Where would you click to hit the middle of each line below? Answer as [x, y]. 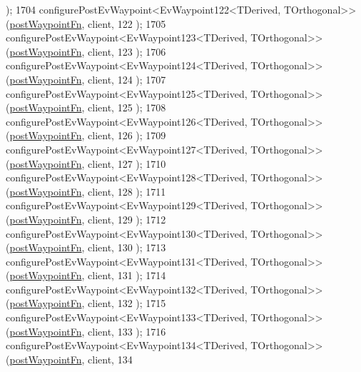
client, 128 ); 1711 [127, 191]
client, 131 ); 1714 [127, 275]
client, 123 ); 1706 [127, 51]
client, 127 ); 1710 [127, 163]
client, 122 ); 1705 [127, 23]
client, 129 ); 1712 [127, 219]
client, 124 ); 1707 [127, 79]
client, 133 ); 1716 [127, 331]
